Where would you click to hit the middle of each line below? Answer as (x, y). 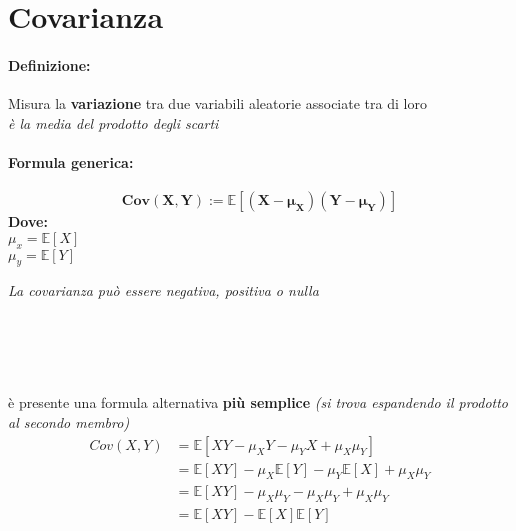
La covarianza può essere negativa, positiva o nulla (163, 290)
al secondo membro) (69, 421)
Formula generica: (71, 161)
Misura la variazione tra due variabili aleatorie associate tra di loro (217, 103)
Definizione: (49, 64)
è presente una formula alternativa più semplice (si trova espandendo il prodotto (258, 402)
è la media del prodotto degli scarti (113, 122)
